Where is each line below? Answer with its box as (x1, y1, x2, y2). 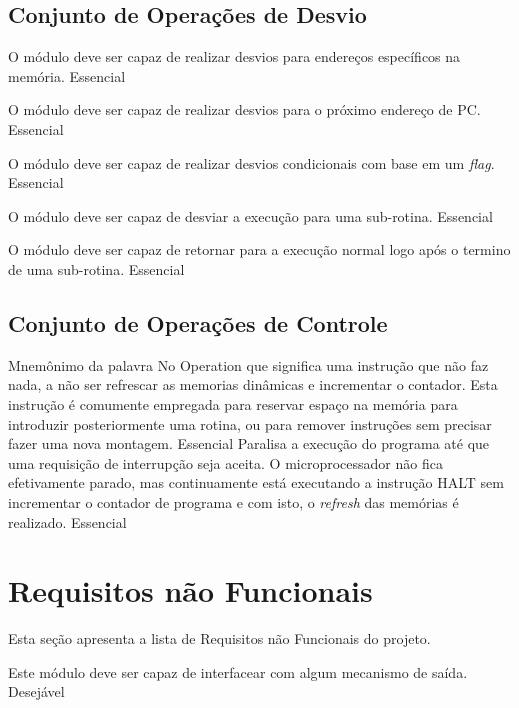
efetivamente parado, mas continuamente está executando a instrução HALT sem (8, 472, 504, 493)
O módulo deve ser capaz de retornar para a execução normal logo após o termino (8, 239, 511, 260)
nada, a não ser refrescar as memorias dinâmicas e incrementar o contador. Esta (8, 374, 498, 395)
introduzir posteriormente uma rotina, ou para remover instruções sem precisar (8, 413, 492, 434)
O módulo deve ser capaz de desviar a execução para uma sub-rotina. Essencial (8, 205, 493, 226)
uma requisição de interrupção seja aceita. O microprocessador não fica (8, 452, 443, 473)
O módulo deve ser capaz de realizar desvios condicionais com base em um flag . (8, 152, 495, 173)
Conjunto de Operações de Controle (8, 307, 388, 338)
